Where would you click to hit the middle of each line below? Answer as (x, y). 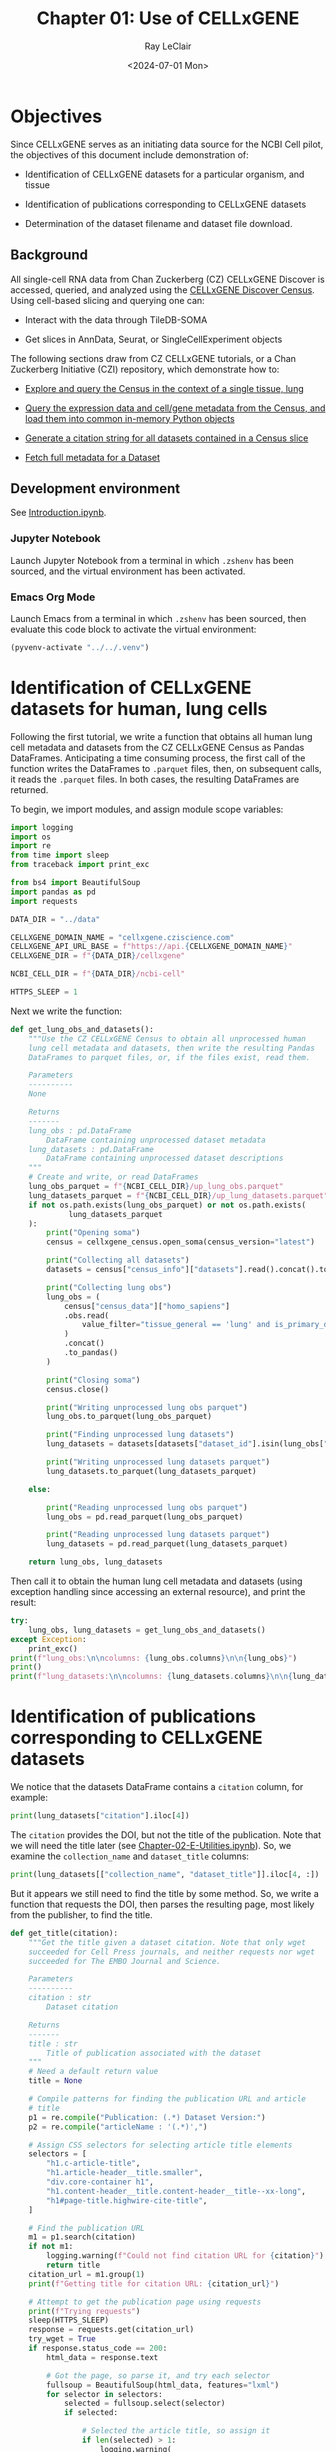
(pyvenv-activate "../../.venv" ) (80, 647)
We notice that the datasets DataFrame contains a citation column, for (157, 1787)
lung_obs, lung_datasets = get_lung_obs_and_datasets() (147, 1630)
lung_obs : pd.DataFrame (80, 1130)
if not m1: (51, 2247)
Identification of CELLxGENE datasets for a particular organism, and (164, 174)
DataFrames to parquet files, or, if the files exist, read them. (169, 1057)
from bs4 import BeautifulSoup (75, 883)
